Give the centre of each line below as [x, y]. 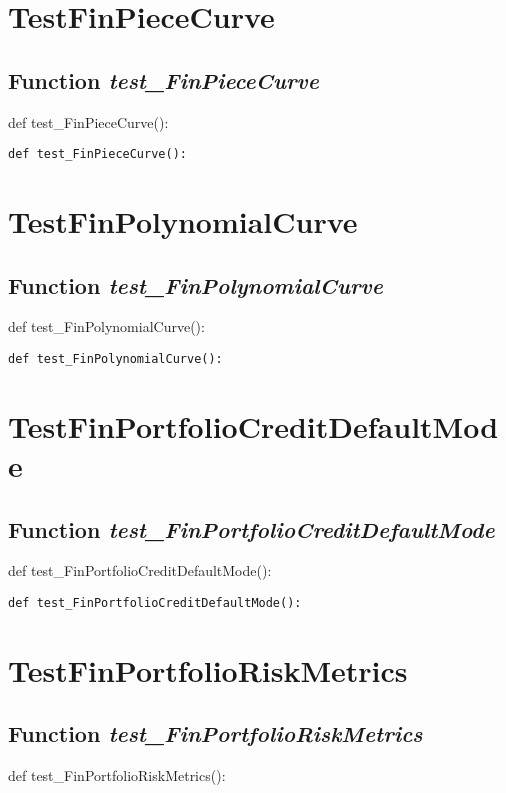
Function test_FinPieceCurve [163, 79]
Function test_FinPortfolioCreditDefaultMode [251, 528]
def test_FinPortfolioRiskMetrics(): [117, 775]
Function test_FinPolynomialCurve [195, 284]
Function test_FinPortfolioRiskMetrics [215, 733]
